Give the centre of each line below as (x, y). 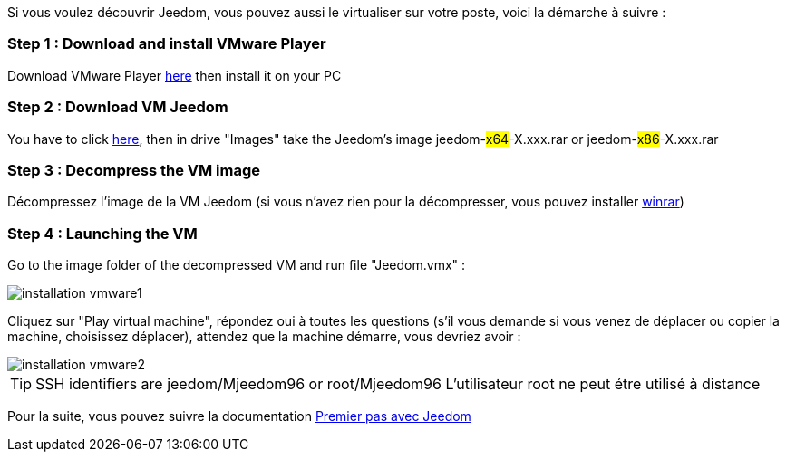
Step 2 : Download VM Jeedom (118, 107)
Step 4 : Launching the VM (102, 233)
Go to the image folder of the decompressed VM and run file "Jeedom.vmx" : (237, 265)
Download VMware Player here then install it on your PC (175, 75)
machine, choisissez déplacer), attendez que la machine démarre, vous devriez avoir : (264, 336)
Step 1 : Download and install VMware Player (167, 44)
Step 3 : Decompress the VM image (134, 170)
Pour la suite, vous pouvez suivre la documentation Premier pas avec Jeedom (239, 416)
